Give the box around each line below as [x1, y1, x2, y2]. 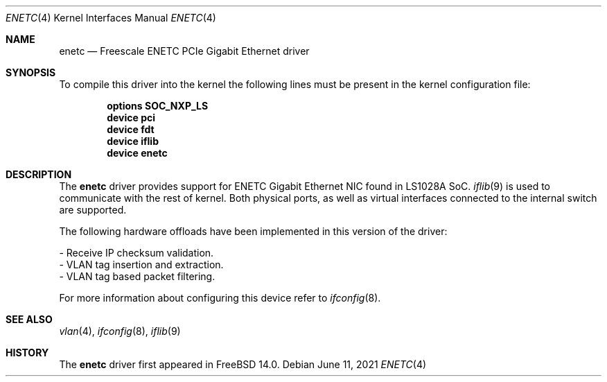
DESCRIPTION [6, 168, 72, 180]
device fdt [107, 123, 155, 135]
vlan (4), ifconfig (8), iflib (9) [59, 325, 181, 337]
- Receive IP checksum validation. [59, 247, 214, 259]
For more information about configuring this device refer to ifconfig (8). [59, 292, 381, 304]
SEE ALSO [6, 313, 53, 325]
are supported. [59, 204, 127, 216]
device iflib [107, 135, 159, 147]
